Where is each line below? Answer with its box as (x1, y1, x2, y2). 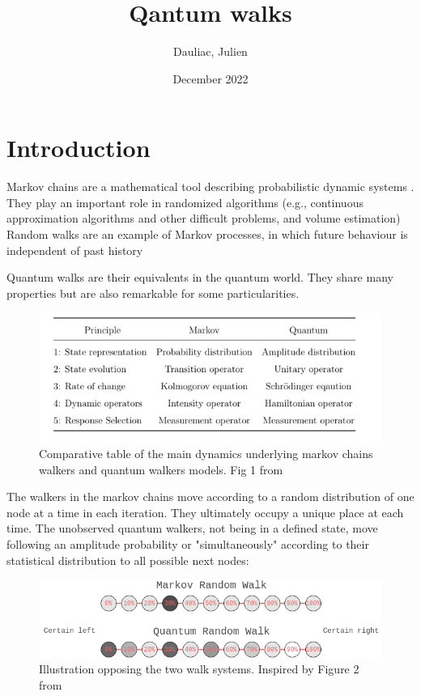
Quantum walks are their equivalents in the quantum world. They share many (6, 269, 393, 286)
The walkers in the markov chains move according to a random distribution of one (6, 488, 415, 505)
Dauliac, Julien (173, 43, 248, 60)
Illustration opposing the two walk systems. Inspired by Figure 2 (39, 660, 359, 677)
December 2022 (172, 70, 249, 87)
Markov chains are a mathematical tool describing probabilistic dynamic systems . (6, 178, 415, 195)
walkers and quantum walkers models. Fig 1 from (39, 460, 283, 477)
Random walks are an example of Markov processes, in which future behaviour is (6, 226, 408, 243)
